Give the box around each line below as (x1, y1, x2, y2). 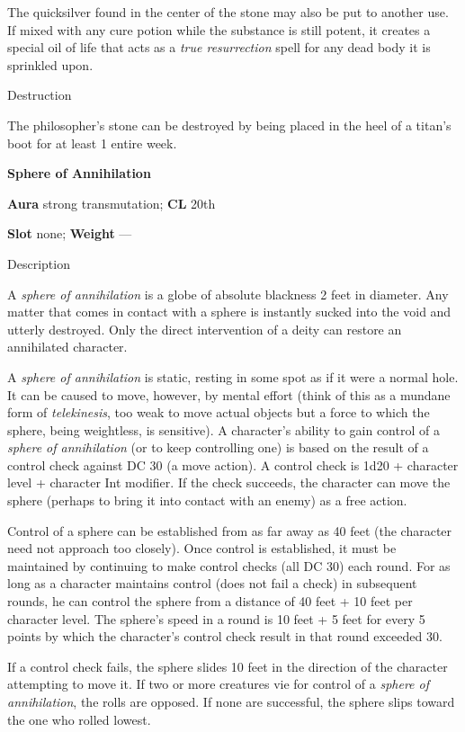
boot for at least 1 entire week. (7, 133, 177, 152)
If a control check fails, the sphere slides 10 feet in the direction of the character (7, 656, 448, 675)
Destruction (7, 85, 72, 104)
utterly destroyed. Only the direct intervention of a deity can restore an (7, 319, 402, 338)
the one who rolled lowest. (7, 710, 151, 728)
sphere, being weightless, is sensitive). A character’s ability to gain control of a (7, 420, 440, 439)
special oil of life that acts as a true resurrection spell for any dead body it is (7, 38, 431, 57)
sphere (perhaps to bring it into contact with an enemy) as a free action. (7, 491, 407, 510)
